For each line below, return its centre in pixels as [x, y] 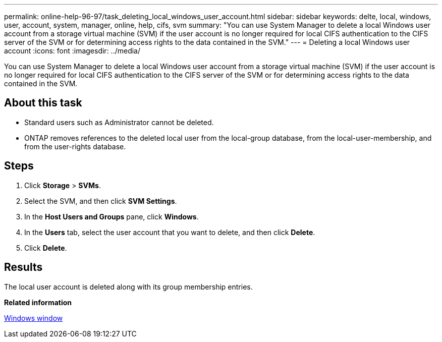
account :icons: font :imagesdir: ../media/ [72, 51]
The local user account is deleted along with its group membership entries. [128, 287]
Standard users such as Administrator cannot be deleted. [119, 122]
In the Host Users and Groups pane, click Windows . [112, 216]
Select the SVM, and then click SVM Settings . [101, 201]
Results [23, 267]
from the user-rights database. [75, 146]
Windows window [34, 318]
